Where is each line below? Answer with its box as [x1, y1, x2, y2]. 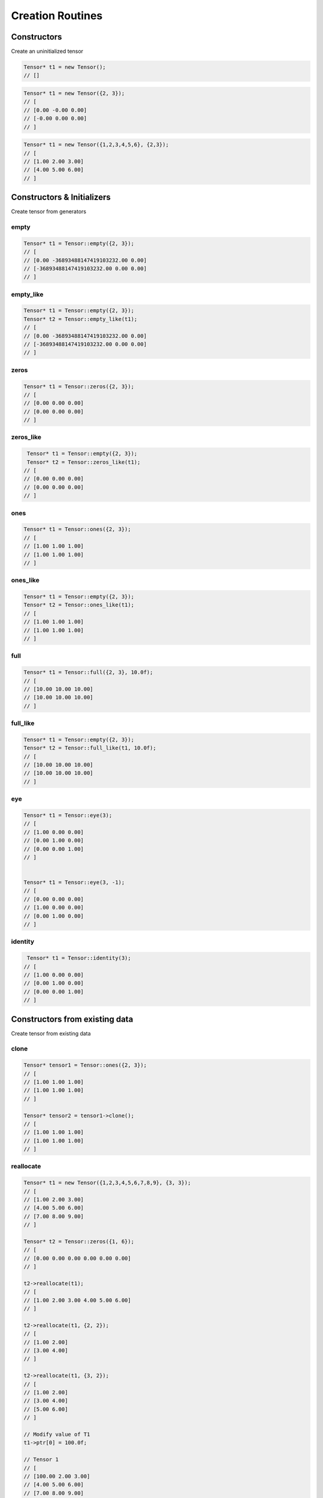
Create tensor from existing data [11, 1029, 91, 1037]
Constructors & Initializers [11, 192, 111, 203]
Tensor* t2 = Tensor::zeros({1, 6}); [23, 1238, 135, 1245]
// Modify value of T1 [23, 1431, 90, 1437]
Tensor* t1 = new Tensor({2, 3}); [23, 90, 125, 97]
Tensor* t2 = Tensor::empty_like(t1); [23, 315, 138, 322]
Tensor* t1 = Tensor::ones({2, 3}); [23, 526, 132, 533]
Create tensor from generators [11, 208, 87, 215]
